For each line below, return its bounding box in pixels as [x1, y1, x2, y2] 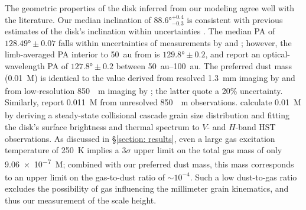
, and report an [205, 48, 261, 60]
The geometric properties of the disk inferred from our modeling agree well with [5, 2, 295, 14]
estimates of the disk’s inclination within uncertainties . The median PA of [5, 25, 275, 37]
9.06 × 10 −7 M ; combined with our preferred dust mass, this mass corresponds [5, 156, 294, 170]
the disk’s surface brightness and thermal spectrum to [5, 121, 200, 133]
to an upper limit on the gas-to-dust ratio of [5, 170, 165, 183]
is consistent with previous [187, 13, 283, 25]
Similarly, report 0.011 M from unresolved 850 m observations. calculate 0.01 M [5, 96, 301, 108]
